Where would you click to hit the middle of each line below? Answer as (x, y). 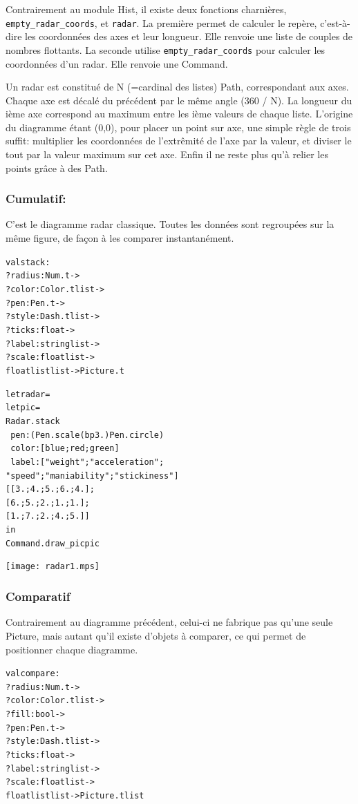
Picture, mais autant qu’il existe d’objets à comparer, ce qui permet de (156, 635)
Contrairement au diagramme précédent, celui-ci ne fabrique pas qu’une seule (169, 622)
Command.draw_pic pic (53, 543)
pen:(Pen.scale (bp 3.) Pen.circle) (87, 435)
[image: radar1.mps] (53, 567)
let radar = (28, 394)
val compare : (33, 674)
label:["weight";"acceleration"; (87, 462)
